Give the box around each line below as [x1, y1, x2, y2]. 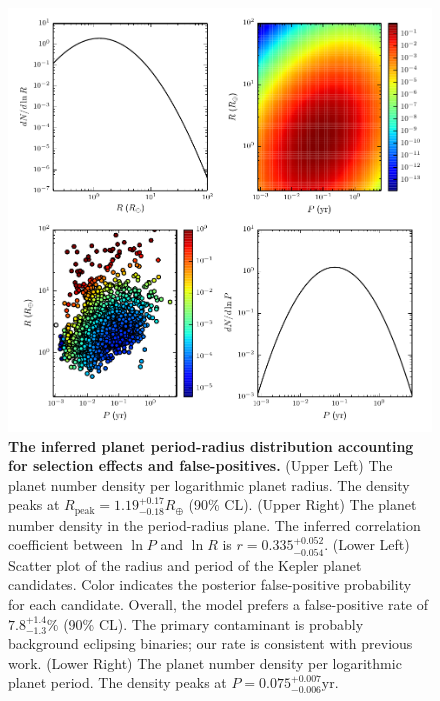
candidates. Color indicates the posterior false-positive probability [8, 574, 412, 595]
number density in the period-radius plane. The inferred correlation [8, 514, 421, 535]
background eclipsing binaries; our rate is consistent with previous [8, 633, 413, 654]
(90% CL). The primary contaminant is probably [63, 613, 364, 634]
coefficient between [8, 534, 123, 555]
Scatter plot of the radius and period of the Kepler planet [8, 554, 362, 575]
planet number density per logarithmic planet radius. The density [8, 474, 410, 495]
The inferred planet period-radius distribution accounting [8, 435, 414, 456]
